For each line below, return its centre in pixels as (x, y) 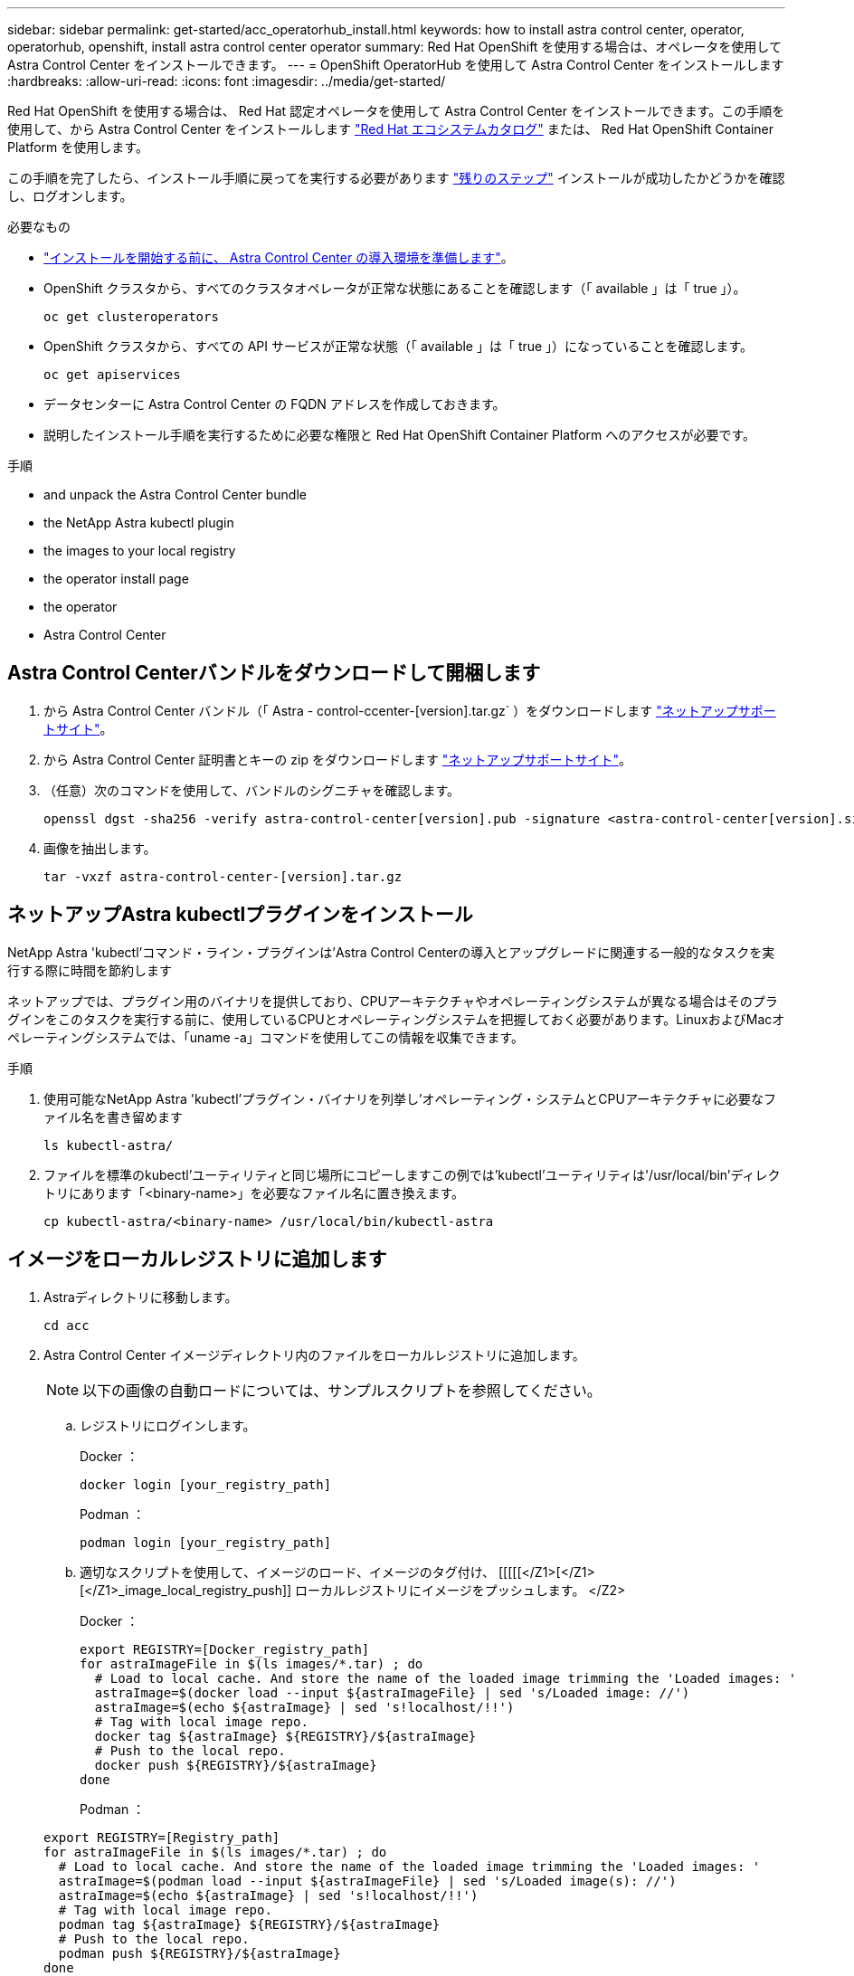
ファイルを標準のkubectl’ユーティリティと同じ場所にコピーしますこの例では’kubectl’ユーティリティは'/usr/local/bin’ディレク (412, 1174)
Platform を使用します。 (78, 147)
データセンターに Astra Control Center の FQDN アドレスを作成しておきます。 (275, 404)
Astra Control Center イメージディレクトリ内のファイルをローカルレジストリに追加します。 (314, 1354)
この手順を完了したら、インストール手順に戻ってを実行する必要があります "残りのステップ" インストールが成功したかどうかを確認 (396, 178)
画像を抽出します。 (100, 848)
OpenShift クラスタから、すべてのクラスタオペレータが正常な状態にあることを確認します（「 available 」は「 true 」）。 (395, 288)
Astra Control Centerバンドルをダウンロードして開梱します (274, 673)
